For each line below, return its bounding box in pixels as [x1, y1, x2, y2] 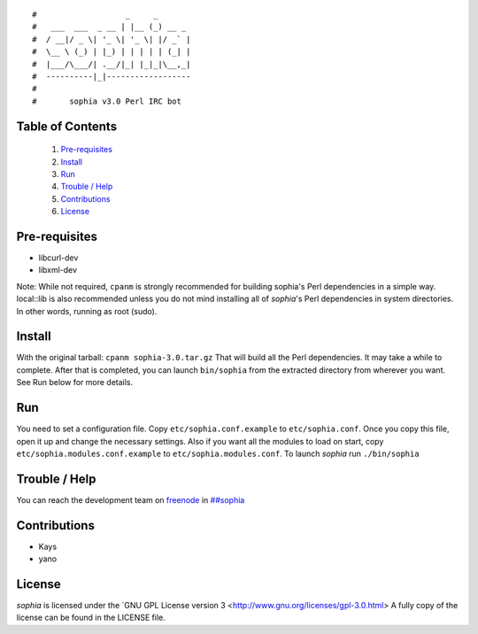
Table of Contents [16, 119, 118, 134]
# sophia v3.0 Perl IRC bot [32, 96, 181, 106]
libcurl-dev [38, 252, 79, 263]
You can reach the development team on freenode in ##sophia [16, 494, 245, 505]
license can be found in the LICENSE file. [16, 612, 166, 623]
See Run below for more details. [16, 377, 134, 388]
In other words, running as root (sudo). [16, 305, 158, 316]
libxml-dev [38, 265, 78, 275]
